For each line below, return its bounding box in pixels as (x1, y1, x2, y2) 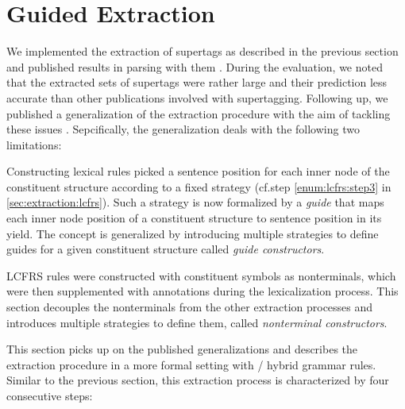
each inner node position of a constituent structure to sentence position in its (6, 210, 382, 226)
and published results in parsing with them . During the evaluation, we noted (6, 58, 383, 75)
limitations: (6, 136, 62, 152)
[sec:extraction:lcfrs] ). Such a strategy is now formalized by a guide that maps (6, 194, 384, 210)
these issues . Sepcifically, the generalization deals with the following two (6, 121, 360, 137)
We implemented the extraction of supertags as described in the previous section (6, 43, 399, 60)
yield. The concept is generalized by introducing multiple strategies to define (6, 225, 379, 241)
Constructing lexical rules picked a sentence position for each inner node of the (6, 163, 390, 179)
